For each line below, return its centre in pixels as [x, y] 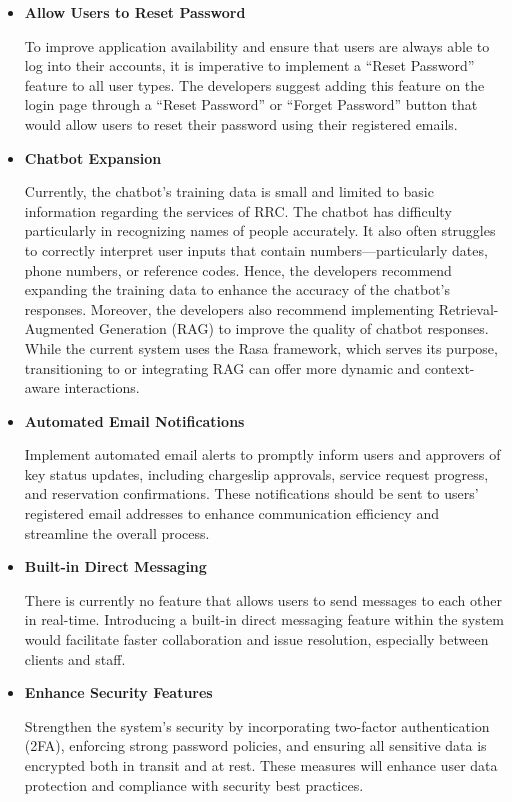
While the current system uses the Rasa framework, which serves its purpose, [261, 347]
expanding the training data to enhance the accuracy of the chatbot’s [237, 289]
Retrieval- [468, 308]
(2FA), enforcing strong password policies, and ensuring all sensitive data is [255, 745]
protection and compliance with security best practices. [194, 784]
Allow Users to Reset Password [135, 12]
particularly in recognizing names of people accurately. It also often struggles [260, 230]
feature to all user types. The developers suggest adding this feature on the [254, 84]
